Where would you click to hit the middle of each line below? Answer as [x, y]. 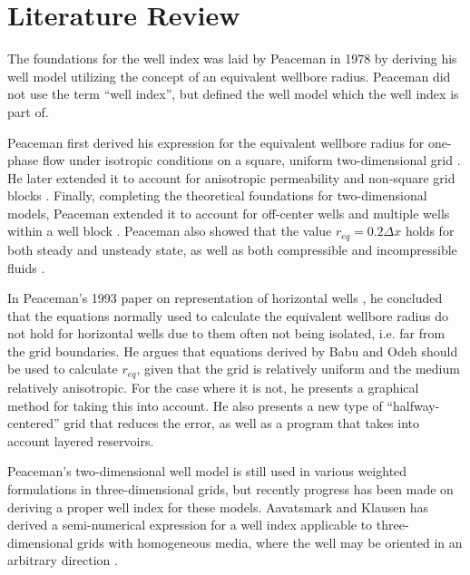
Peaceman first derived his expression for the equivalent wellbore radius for [216, 142]
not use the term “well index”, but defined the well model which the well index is [233, 94]
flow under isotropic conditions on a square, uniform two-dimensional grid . [251, 160]
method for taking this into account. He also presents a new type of [195, 405]
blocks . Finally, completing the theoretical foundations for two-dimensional [217, 195]
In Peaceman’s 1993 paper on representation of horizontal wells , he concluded [225, 298]
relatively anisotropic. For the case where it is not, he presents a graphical [213, 387]
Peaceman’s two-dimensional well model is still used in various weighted [207, 471]
